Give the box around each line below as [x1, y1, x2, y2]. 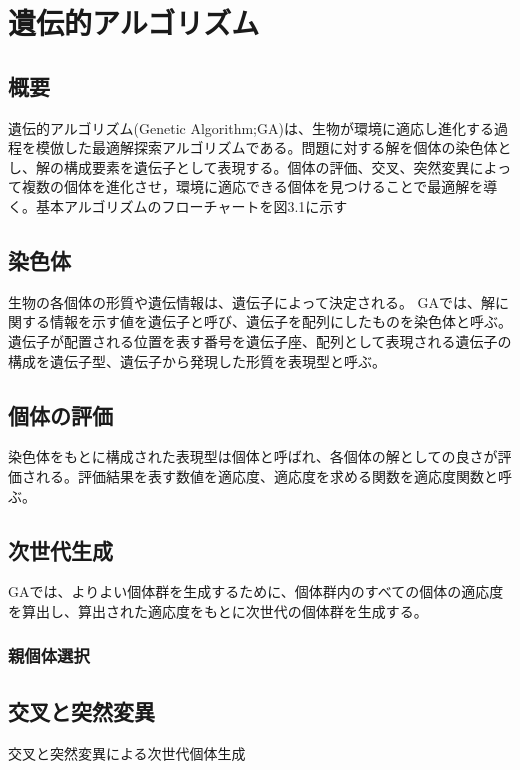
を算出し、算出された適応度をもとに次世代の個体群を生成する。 [8, 600, 428, 621]
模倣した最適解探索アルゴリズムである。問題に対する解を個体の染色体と [35, 137, 512, 158]
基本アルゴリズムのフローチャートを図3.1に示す [35, 195, 348, 216]
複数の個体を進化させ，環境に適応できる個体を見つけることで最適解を [21, 176, 484, 197]
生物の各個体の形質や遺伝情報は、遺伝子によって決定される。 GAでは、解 [8, 291, 496, 312]
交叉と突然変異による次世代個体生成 [8, 742, 246, 763]
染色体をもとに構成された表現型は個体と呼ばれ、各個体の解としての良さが [8, 446, 498, 467]
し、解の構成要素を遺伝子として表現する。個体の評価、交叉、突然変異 [8, 156, 470, 177]
